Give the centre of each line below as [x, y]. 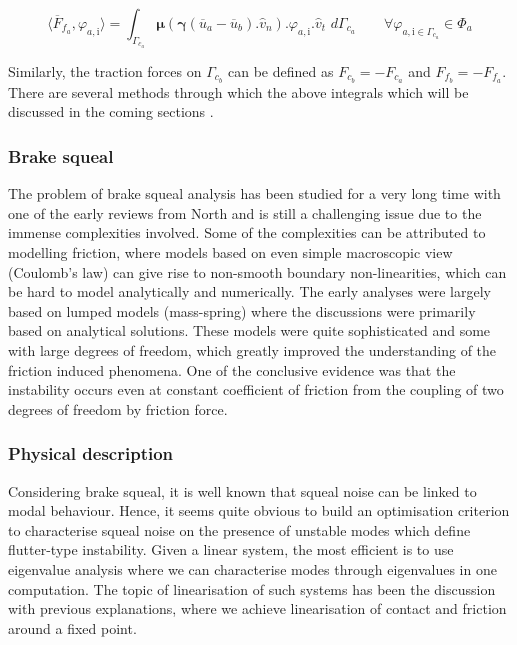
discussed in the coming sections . [111, 111]
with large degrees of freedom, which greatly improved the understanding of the [252, 349]
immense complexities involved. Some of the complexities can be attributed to [247, 232]
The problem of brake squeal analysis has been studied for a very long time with [254, 193]
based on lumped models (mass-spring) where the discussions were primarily [242, 310]
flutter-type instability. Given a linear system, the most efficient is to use [231, 549]
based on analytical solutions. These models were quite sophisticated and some [249, 330]
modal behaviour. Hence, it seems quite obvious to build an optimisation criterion [259, 510]
